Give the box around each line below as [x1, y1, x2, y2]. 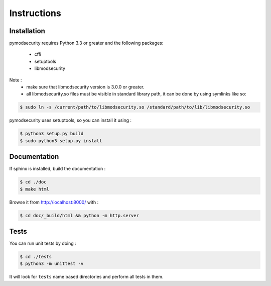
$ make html [20, 186, 50, 192]
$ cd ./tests [20, 254, 52, 260]
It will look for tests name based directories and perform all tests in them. [9, 274, 164, 280]
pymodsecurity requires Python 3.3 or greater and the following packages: [9, 40, 164, 46]
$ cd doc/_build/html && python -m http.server [20, 213, 139, 218]
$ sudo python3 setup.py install [20, 138, 102, 143]
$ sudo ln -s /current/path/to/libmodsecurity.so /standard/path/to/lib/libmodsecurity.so [20, 105, 250, 110]
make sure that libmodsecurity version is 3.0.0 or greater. [26, 84, 145, 90]
